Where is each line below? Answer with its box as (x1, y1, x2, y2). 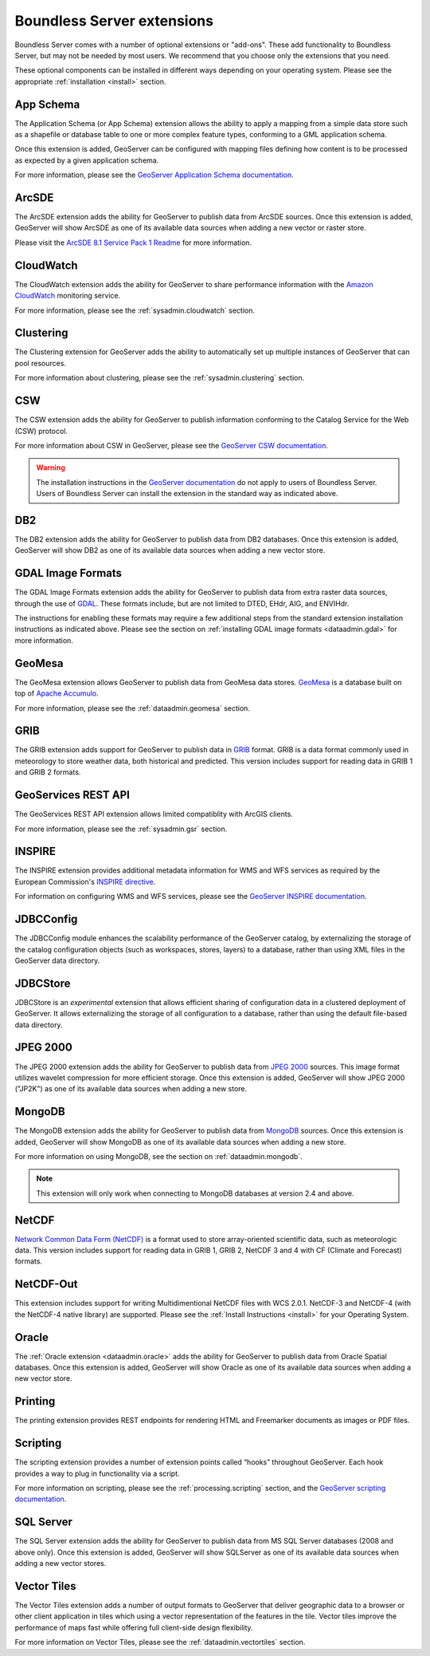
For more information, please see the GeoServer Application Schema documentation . (14, 170, 294, 179)
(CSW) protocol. (14, 426, 68, 436)
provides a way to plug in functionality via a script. (14, 1469, 180, 1478)
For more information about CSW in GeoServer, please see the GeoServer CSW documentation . (14, 440, 328, 450)
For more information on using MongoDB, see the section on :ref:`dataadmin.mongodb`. (14, 1151, 303, 1161)
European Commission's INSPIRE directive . (14, 877, 156, 886)
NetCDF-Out (14, 1277, 78, 1291)
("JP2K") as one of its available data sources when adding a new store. (14, 1084, 248, 1094)
